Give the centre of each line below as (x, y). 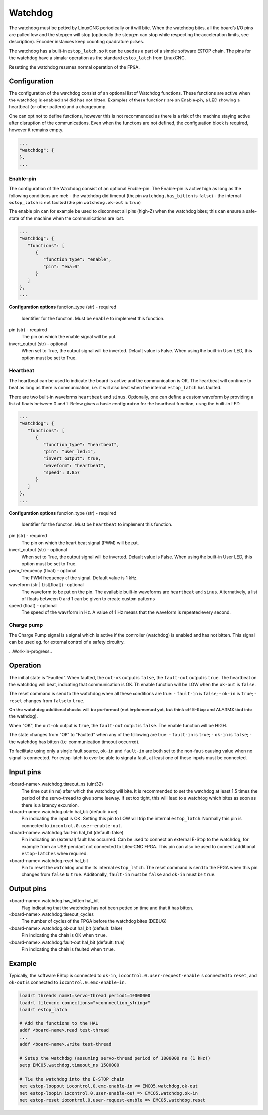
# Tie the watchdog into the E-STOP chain (72, 1079)
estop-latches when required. (55, 854)
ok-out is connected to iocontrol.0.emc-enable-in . (67, 982)
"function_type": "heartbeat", (81, 445)
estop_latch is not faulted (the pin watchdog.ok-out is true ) (75, 203)
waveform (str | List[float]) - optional (46, 585)
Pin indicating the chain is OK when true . (64, 935)
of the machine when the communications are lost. (72, 218)
